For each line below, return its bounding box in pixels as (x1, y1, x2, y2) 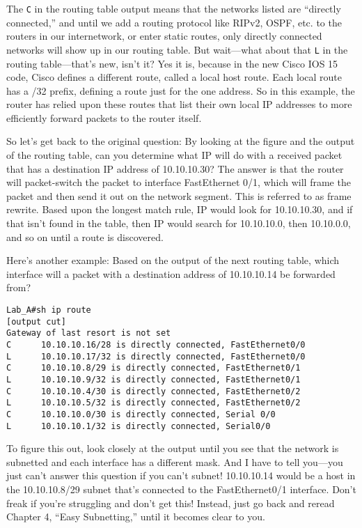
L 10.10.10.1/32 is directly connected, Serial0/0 (6, 421, 271, 431)
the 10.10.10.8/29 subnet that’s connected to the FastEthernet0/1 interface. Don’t (6, 482, 356, 496)
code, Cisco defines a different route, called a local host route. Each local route (6, 70, 342, 84)
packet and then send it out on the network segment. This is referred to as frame (6, 188, 352, 203)
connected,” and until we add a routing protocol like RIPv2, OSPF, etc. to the (6, 15, 342, 29)
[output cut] (6, 316, 66, 327)
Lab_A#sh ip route (6, 305, 91, 315)
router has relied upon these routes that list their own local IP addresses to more (6, 97, 352, 111)
